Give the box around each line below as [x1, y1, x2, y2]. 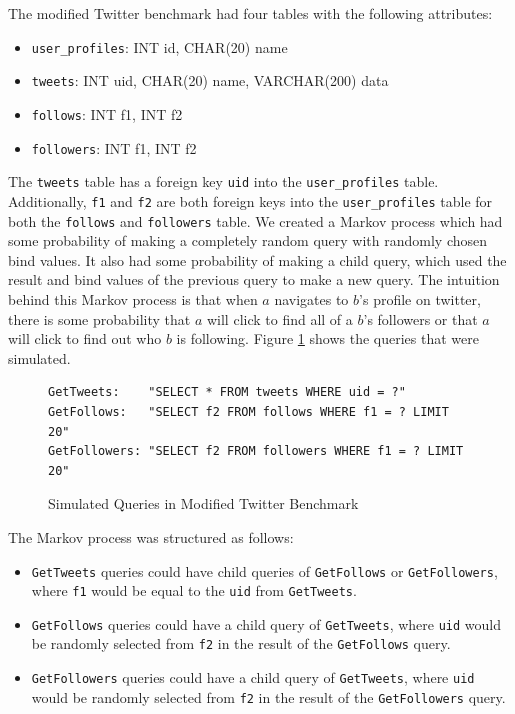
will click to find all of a [206, 308, 353, 329]
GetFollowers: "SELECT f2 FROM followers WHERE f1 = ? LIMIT [48, 444, 464, 459]
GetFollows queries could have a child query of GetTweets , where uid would [31, 613, 502, 634]
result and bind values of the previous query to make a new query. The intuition [8, 269, 500, 290]
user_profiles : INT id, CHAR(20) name [31, 36, 288, 57]
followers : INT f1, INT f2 [31, 137, 197, 158]
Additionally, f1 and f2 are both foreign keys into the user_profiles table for [8, 190, 493, 211]
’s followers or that [363, 308, 478, 329]
